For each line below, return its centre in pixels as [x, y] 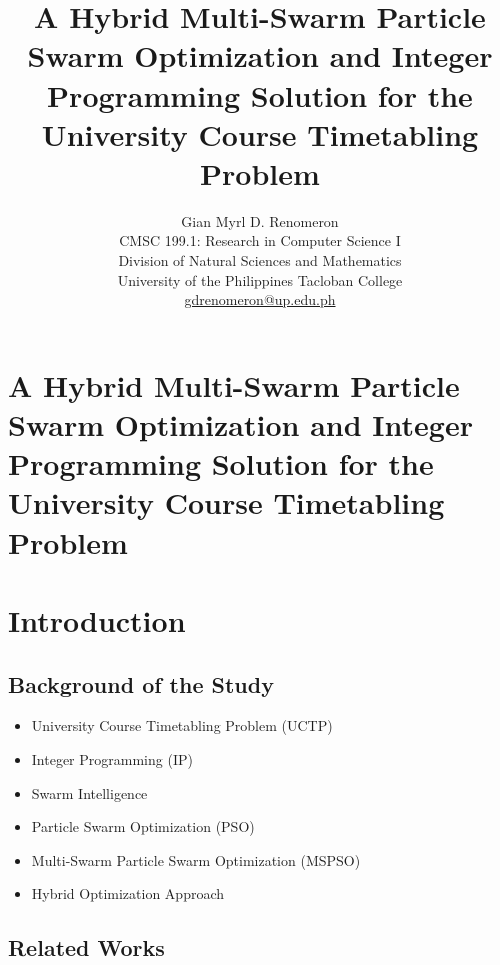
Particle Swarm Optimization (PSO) [143, 826]
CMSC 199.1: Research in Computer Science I [260, 240]
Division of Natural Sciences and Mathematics [260, 260]
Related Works [86, 947]
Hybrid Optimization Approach [128, 893]
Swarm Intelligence [89, 792]
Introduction [97, 619]
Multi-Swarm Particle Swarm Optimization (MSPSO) [196, 859]
